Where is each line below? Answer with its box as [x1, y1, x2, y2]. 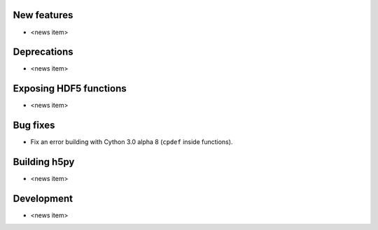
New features [13, 9, 73, 21]
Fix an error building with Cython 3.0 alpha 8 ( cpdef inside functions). [30, 138, 233, 146]
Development [13, 192, 73, 204]
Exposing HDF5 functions [13, 82, 127, 94]
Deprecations [13, 46, 73, 58]
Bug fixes [13, 120, 55, 131]
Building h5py [13, 156, 75, 168]
